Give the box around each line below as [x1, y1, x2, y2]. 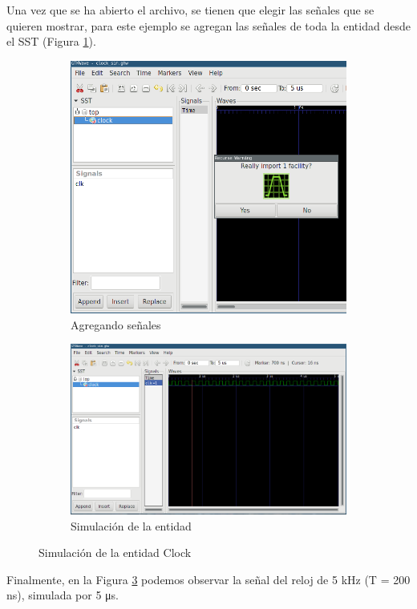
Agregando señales [71, 316, 161, 333]
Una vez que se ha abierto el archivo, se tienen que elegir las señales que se [6, 2, 374, 18]
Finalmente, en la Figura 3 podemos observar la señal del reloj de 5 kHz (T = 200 [6, 571, 411, 587]
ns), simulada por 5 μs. [6, 587, 119, 603]
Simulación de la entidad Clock [38, 544, 192, 561]
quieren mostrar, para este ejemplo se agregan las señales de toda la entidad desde [6, 17, 411, 34]
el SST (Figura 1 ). [6, 33, 96, 50]
